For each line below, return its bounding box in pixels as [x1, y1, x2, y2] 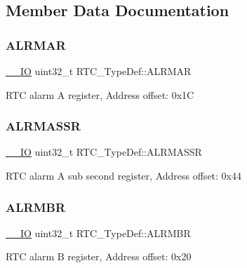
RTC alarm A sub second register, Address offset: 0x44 [6, 168, 241, 182]
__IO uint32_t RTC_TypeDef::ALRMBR [6, 225, 191, 240]
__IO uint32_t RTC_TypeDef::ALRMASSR [6, 145, 202, 159]
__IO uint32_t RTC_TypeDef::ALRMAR [6, 64, 192, 78]
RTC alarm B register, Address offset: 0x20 [6, 249, 192, 264]
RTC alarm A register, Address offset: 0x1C [6, 87, 194, 102]
